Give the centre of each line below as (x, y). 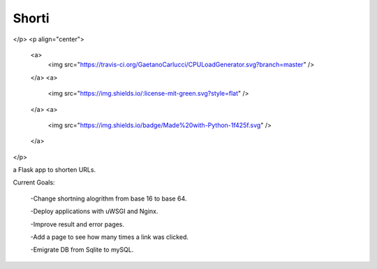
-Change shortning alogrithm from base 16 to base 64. (109, 198)
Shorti (31, 18)
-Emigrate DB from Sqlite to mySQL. (82, 250)
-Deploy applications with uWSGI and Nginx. (94, 211)
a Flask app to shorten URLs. (54, 170)
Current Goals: (34, 182)
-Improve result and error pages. (77, 224)
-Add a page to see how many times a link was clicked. (109, 237)
